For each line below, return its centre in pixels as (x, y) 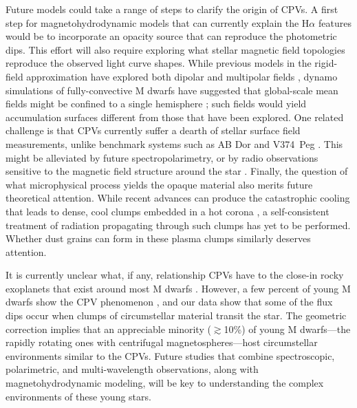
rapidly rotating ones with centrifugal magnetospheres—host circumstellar (162, 342)
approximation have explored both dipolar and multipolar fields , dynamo (182, 76)
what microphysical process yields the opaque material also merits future (159, 184)
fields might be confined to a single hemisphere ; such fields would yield (156, 104)
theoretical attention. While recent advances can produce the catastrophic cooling (178, 198)
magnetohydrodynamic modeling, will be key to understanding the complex (165, 383)
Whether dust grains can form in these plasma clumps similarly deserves (158, 238)
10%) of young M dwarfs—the (287, 329)
